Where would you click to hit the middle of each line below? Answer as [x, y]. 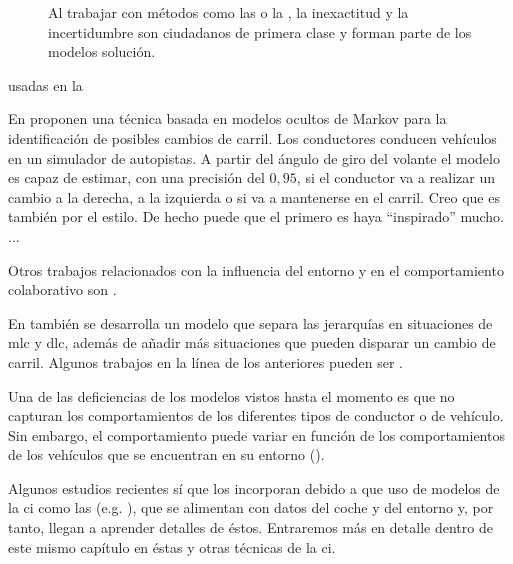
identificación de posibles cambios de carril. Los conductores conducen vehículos [252, 137]
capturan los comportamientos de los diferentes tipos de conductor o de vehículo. [256, 415]
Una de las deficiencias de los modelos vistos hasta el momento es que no [231, 395]
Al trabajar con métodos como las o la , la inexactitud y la [228, 12]
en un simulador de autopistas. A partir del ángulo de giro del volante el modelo [254, 157]
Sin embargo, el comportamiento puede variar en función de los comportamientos [256, 434]
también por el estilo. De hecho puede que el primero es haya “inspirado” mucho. [256, 216]
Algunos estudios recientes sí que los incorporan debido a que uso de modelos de [254, 487]
